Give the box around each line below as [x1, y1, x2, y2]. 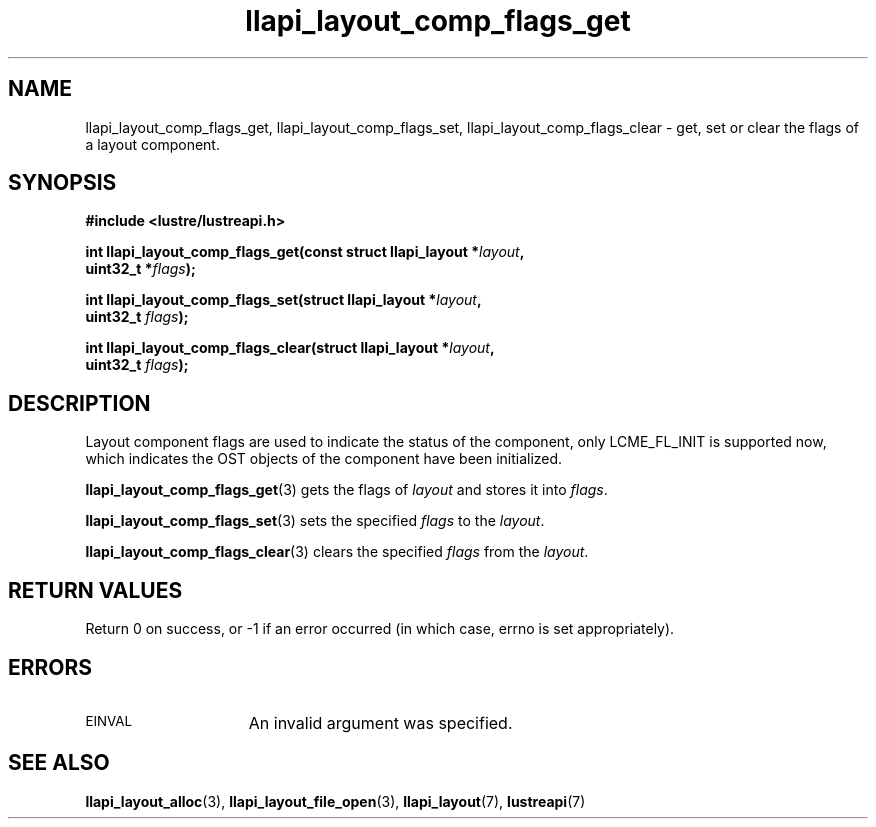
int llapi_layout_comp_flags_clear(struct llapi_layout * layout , [85, 339, 495, 357]
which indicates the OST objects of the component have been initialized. [85, 450, 563, 468]
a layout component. [85, 135, 220, 153]
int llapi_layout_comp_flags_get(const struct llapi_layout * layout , [85, 243, 525, 261]
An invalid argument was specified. [248, 712, 513, 733]
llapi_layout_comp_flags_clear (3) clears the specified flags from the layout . [85, 543, 589, 561]
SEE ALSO [8, 750, 110, 776]
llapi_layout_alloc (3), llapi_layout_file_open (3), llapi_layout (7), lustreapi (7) [85, 792, 586, 810]
